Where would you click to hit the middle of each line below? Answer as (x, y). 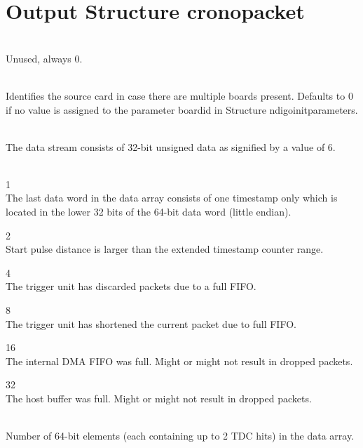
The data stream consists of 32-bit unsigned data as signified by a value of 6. (171, 146)
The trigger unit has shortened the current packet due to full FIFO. (151, 323)
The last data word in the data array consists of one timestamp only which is (172, 198)
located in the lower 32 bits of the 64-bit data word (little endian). (149, 212)
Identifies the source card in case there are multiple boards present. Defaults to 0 (179, 95)
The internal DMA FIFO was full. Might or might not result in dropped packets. (179, 361)
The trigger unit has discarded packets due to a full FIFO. (131, 286)
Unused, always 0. (44, 58)
